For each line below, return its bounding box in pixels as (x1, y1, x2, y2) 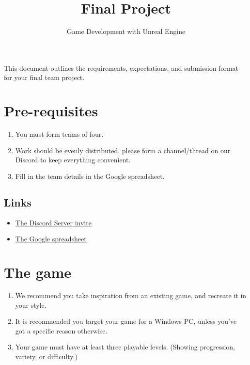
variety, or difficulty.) (15, 351, 78, 361)
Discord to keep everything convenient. (15, 155, 131, 165)
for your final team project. (4, 72, 85, 82)
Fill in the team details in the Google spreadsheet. (15, 171, 165, 181)
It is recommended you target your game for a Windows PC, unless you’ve (15, 316, 237, 326)
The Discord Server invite (15, 217, 92, 227)
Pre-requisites (4, 101, 98, 121)
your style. (15, 300, 47, 310)
